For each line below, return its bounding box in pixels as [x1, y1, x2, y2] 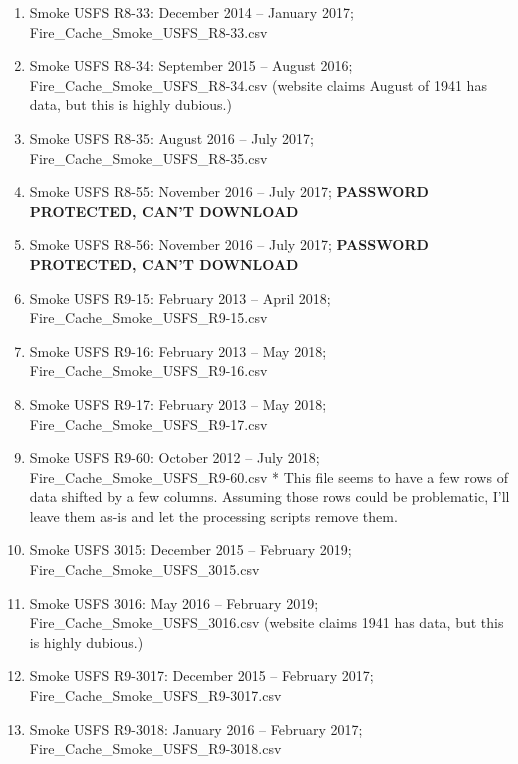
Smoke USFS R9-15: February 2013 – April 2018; [29, 287, 331, 308]
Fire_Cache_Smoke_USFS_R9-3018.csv [29, 738, 282, 759]
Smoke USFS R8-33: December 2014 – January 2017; [29, 2, 354, 22]
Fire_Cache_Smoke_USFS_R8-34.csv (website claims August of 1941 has [29, 74, 487, 95]
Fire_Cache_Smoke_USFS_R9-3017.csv [29, 685, 282, 706]
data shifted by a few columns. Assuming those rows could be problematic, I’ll [29, 486, 510, 507]
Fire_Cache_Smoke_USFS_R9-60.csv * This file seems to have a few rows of [29, 466, 508, 487]
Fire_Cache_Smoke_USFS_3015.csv [29, 559, 260, 580]
